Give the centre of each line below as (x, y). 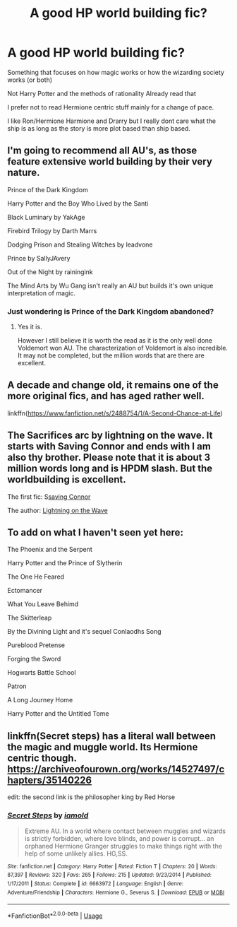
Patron (17, 686)
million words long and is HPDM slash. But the (110, 469)
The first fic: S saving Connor (49, 497)
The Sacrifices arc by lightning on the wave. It (110, 436)
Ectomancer (25, 591)
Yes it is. (30, 327)
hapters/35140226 (50, 780)
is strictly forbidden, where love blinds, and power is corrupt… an (119, 838)
